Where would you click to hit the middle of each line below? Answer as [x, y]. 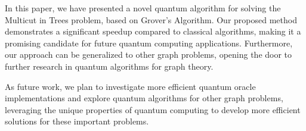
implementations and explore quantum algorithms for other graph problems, [144, 98]
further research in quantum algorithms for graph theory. [109, 66]
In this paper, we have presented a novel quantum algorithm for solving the [143, 8]
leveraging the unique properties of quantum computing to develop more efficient [153, 109]
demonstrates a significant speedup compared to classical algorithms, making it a [153, 31]
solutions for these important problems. [77, 121]
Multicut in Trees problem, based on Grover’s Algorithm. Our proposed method [151, 19]
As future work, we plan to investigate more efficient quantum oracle [130, 86]
